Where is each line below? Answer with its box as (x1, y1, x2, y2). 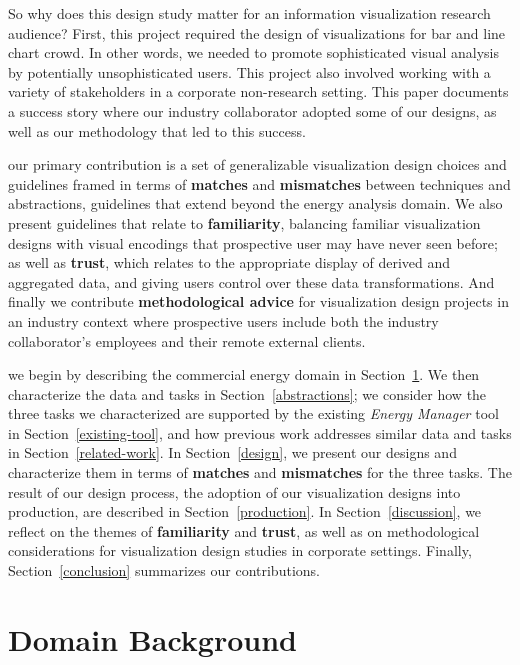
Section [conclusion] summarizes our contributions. (8, 560, 320, 581)
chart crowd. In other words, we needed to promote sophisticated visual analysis (8, 42, 500, 63)
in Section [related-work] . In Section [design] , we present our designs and (8, 442, 457, 463)
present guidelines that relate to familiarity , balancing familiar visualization (8, 212, 481, 233)
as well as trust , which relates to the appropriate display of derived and (8, 252, 451, 273)
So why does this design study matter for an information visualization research (8, 3, 491, 23)
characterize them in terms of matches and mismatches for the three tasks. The (8, 462, 512, 483)
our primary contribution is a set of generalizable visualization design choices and (8, 154, 507, 175)
